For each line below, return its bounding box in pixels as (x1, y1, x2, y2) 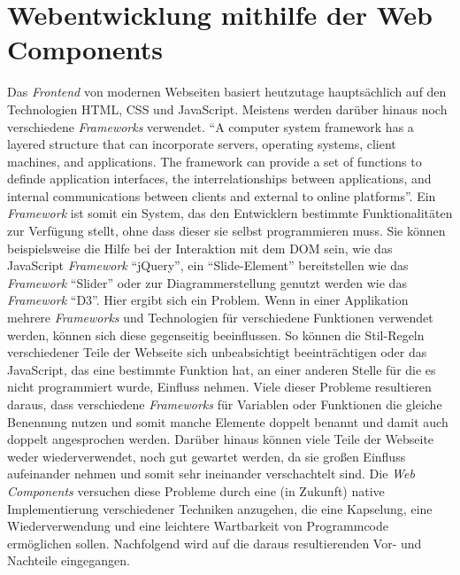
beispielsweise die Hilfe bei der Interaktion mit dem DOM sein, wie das (7, 238, 393, 257)
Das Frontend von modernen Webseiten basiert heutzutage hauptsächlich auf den (7, 82, 447, 101)
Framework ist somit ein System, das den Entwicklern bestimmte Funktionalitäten (7, 204, 453, 222)
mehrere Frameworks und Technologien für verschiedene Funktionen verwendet (7, 308, 433, 327)
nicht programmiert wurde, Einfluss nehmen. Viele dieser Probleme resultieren (7, 377, 432, 396)
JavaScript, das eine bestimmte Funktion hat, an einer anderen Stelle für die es (7, 360, 436, 378)
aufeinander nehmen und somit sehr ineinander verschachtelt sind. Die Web (7, 464, 415, 483)
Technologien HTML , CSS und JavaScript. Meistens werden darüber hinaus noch (7, 99, 448, 118)
